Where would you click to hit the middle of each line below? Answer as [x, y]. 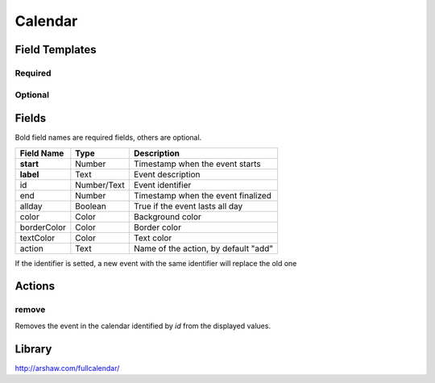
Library [33, 349]
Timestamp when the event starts [197, 164]
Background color [167, 216]
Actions [35, 286]
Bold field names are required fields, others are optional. [108, 138]
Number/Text [100, 185]
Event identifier [162, 185]
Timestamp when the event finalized [202, 195]
